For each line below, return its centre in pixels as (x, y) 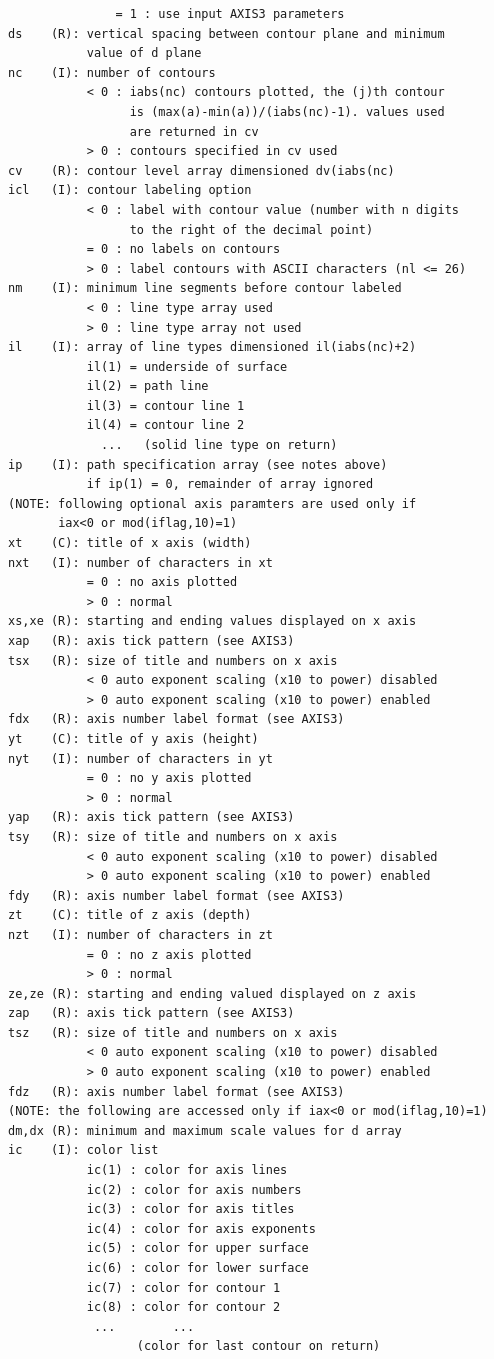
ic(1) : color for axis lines (187, 1170)
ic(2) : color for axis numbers (194, 1189)
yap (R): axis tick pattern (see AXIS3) (151, 817)
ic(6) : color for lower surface (197, 1268)
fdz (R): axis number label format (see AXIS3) (176, 1091)
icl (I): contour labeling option (130, 190)
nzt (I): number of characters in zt (140, 934)
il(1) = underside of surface (187, 366)
